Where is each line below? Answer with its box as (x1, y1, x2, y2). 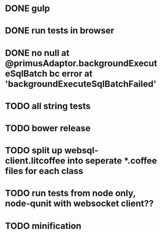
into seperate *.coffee (67, 155, 157, 167)
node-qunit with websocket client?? (5, 198, 154, 209)
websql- (64, 145, 99, 156)
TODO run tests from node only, (5, 188, 136, 199)
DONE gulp (5, 3, 50, 14)
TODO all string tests (5, 100, 91, 112)
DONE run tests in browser (5, 25, 114, 36)
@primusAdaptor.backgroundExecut (5, 58, 157, 68)
